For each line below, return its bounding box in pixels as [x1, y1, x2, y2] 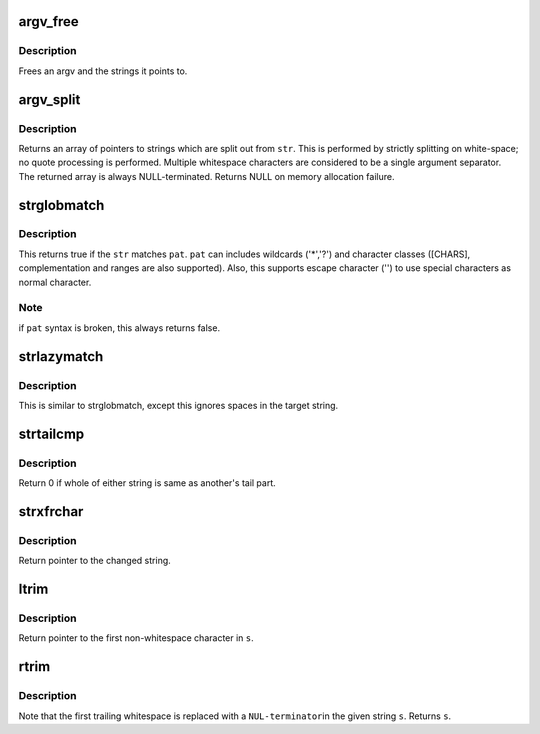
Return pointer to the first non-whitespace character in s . [18, 632, 254, 644]
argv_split [18, 91, 81, 108]
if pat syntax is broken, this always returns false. [18, 321, 220, 334]
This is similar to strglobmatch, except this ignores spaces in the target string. [18, 399, 339, 411]
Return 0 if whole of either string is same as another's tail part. [18, 477, 277, 489]
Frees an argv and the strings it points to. [18, 65, 188, 77]
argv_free [18, 13, 79, 30]
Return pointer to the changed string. [18, 555, 172, 567]
